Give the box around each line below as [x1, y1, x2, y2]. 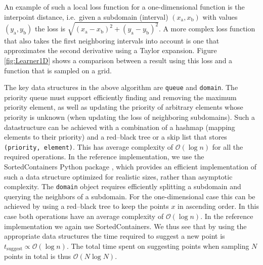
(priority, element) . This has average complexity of [4, 141, 173, 152]
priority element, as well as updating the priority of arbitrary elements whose [4, 102, 243, 112]
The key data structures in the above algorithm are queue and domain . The [4, 82, 238, 93]
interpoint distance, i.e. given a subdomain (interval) [4, 11, 168, 22]
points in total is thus [4, 251, 71, 261]
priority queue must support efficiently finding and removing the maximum [4, 92, 237, 102]
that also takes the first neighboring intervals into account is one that [4, 35, 220, 46]
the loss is [35, 23, 66, 34]
